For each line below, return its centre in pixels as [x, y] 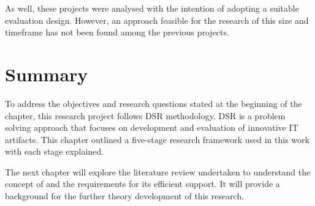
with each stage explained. [55, 151]
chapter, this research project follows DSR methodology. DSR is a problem [145, 115]
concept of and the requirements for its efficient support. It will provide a [142, 184]
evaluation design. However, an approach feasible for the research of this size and [157, 20]
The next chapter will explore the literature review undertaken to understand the [158, 171]
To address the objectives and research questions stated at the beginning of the [154, 103]
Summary [47, 74]
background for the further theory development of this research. [125, 196]
